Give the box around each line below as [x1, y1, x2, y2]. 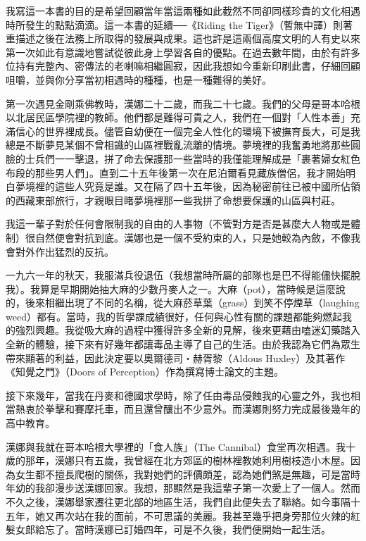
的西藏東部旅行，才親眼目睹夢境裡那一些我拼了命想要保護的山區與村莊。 [6, 192, 341, 207]
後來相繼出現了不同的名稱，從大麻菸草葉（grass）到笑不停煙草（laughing [25, 295, 360, 310]
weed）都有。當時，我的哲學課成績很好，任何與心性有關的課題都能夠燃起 [6, 309, 342, 323]
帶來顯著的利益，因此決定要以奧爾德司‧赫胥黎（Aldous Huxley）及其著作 [6, 350, 346, 365]
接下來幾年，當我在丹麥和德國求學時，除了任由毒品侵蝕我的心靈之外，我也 [6, 387, 351, 402]
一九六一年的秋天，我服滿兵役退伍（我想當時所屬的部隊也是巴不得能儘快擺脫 [6, 268, 360, 282]
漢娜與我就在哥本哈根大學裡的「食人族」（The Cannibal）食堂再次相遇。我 [6, 439, 346, 454]
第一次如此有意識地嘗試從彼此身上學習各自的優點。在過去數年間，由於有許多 [6, 44, 360, 59]
